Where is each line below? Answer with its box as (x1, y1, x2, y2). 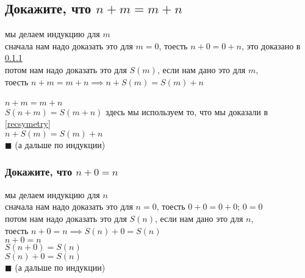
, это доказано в (241, 39, 301, 52)
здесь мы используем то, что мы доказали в (106, 105, 268, 118)
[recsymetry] (5, 117, 51, 130)
